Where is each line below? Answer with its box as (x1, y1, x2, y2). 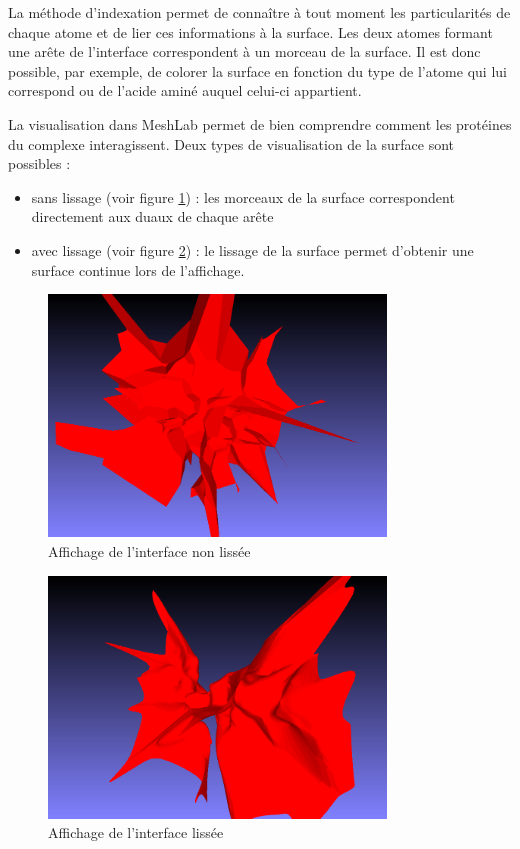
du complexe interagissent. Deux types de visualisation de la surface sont (8, 133, 455, 154)
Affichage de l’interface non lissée (48, 540, 251, 561)
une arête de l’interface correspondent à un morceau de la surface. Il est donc (8, 41, 481, 62)
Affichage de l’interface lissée (48, 822, 224, 843)
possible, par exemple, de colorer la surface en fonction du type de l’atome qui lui (8, 60, 507, 81)
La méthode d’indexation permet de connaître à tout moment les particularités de (8, 2, 511, 22)
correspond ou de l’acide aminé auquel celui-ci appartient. (8, 80, 362, 101)
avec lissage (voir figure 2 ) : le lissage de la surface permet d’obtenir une (31, 239, 474, 260)
